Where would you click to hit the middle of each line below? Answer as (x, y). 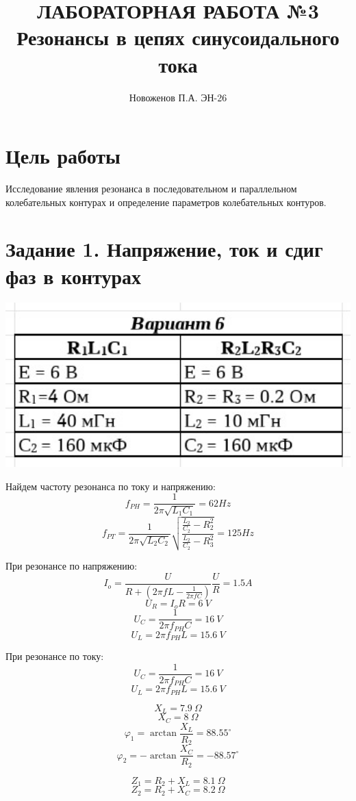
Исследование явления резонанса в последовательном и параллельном (151, 189)
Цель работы (63, 156)
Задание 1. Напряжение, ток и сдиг (164, 249)
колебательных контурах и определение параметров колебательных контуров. (166, 202)
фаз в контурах (74, 276)
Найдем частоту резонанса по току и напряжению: (111, 486)
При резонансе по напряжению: (72, 566)
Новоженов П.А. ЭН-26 (178, 97)
